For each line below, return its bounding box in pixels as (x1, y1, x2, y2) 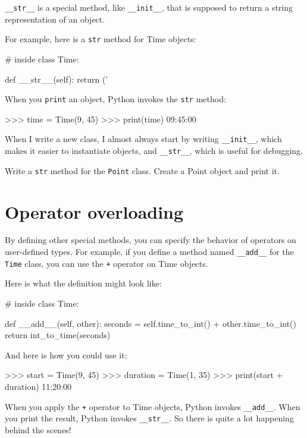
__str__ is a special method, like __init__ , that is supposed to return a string (5, 1, 293, 13)
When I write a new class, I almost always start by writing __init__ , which (5, 133, 282, 145)
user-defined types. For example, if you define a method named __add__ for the (5, 245, 294, 258)
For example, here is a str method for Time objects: (5, 33, 196, 45)
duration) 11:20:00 (5, 380, 72, 392)
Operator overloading (5, 199, 184, 223)
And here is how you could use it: (5, 348, 127, 361)
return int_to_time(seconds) (5, 329, 111, 341)
